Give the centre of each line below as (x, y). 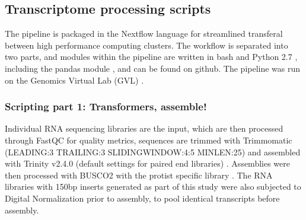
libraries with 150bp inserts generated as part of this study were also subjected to (153, 186)
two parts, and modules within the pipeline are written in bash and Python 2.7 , (151, 57)
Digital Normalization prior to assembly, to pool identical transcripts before (142, 198)
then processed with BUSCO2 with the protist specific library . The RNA (139, 175)
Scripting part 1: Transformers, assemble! (106, 106)
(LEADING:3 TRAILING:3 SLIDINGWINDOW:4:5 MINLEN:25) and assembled (153, 152)
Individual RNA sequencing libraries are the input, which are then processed (144, 128)
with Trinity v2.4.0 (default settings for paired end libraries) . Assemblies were (147, 163)
